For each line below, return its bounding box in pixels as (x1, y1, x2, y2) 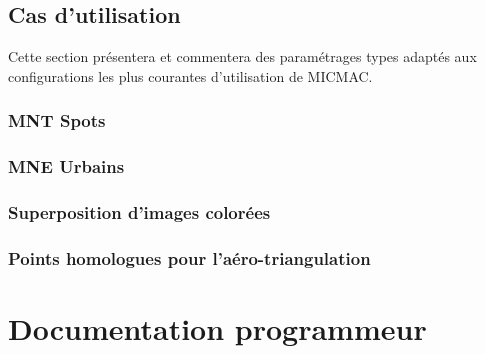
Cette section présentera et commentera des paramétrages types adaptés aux (8, 46, 477, 67)
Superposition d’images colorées (8, 200, 271, 224)
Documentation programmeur (8, 307, 427, 348)
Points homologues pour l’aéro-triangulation (8, 245, 371, 270)
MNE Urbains (8, 154, 125, 179)
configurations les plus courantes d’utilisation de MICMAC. (8, 65, 373, 86)
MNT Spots (8, 108, 106, 133)
